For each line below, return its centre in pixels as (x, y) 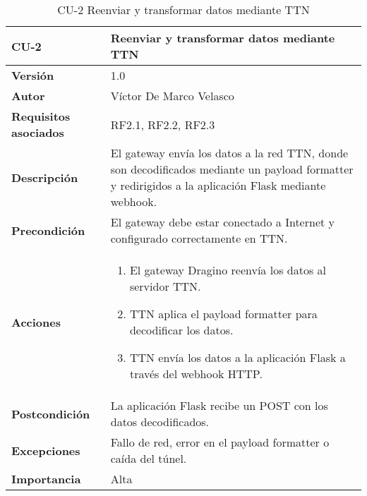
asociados (38, 132)
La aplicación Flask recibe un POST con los (219, 405)
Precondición (48, 230)
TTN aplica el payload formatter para (223, 314)
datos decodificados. (160, 422)
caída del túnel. (149, 458)
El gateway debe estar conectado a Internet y (222, 222)
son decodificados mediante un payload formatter (232, 169)
